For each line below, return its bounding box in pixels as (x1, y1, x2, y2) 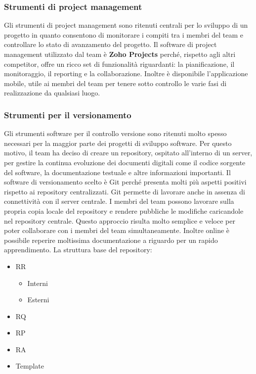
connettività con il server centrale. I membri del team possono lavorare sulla (4, 196, 234, 206)
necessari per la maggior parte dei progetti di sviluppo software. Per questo (4, 138, 232, 148)
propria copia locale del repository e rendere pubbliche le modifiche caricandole (4, 205, 244, 216)
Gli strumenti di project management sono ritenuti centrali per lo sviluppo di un (4, 20, 248, 30)
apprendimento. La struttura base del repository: (4, 244, 152, 255)
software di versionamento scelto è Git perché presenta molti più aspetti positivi (4, 177, 247, 187)
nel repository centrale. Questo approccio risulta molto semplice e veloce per (4, 215, 235, 226)
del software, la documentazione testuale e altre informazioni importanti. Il (4, 167, 231, 177)
